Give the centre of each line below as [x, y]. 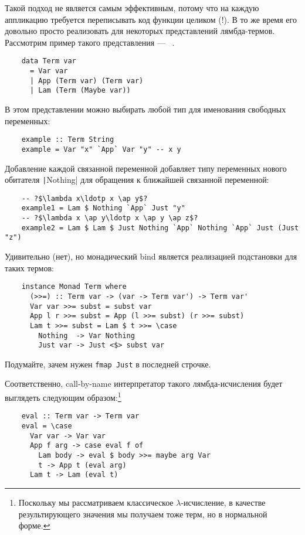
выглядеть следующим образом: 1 [63, 396]
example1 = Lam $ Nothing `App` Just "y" [103, 208]
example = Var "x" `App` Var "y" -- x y [101, 149]
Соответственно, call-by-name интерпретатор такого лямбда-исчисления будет [144, 384]
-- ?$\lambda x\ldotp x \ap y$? [84, 198]
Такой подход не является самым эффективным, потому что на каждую [132, 8]
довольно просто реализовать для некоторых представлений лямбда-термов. [140, 31]
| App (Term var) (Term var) [87, 81]
